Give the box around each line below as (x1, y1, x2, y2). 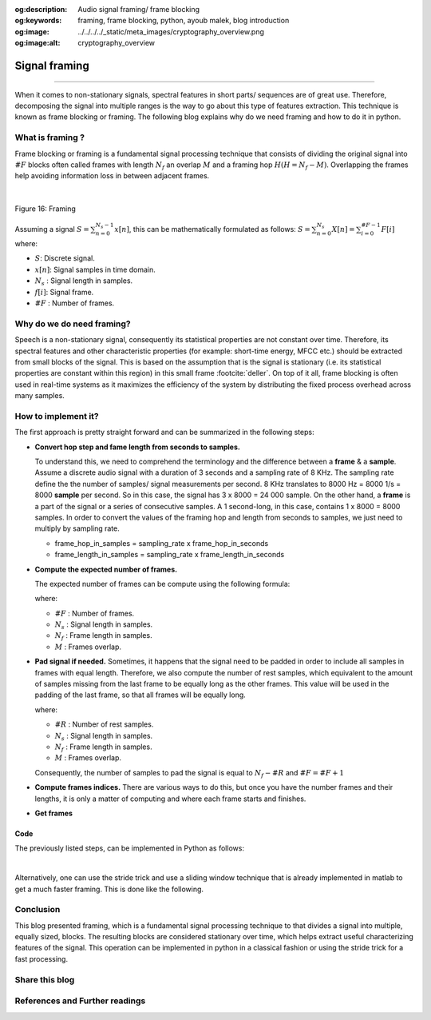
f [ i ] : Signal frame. (34, 287, 94, 297)
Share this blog (14, 974, 75, 985)
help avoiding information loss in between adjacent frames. (14, 171, 210, 181)
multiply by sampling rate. (34, 524, 120, 533)
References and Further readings (14, 995, 146, 1006)
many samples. (14, 391, 65, 400)
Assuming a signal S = (14, 225, 89, 234)
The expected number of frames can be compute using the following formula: (34, 579, 291, 588)
